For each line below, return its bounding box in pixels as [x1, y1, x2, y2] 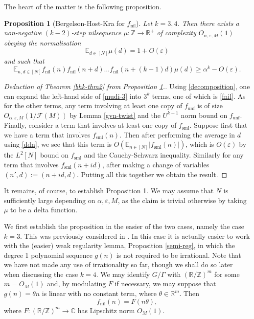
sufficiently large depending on [4, 195, 95, 205]
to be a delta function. [10, 205, 78, 215]
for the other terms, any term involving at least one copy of [4, 100, 183, 111]
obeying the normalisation [4, 37, 81, 47]
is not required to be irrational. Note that [116, 250, 241, 260]
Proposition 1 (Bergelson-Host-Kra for [4, 18, 125, 28]
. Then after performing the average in [119, 129, 235, 139]
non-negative [4, 27, 42, 38]
